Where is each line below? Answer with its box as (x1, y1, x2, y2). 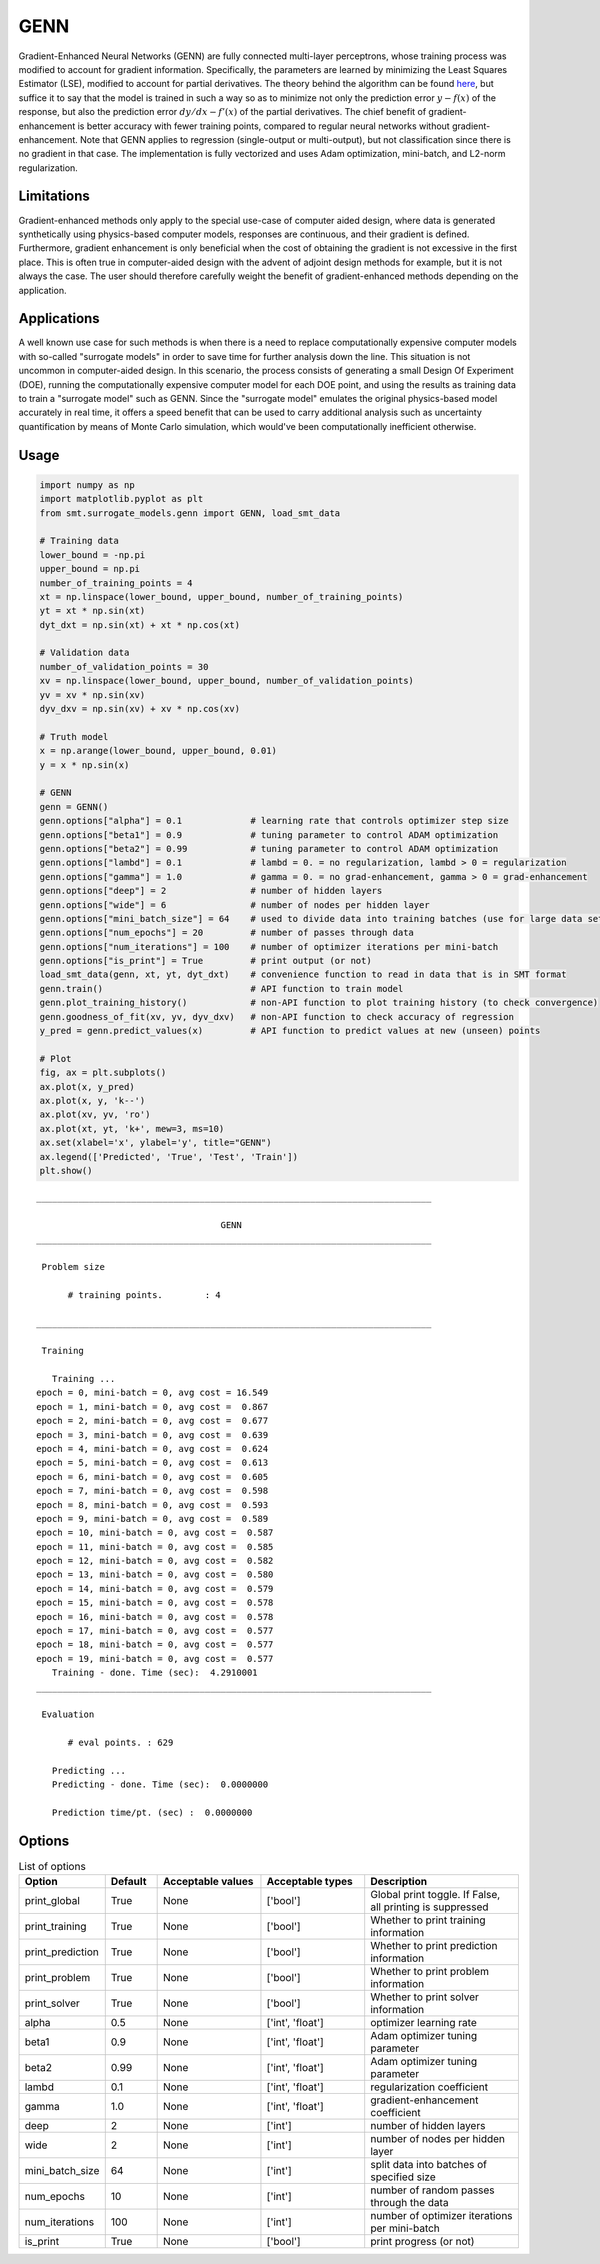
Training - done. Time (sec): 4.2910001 (51, 1667, 259, 1679)
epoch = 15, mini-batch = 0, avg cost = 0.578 (36, 1597, 274, 1609)
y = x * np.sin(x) (39, 759, 130, 770)
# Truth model (39, 731, 109, 742)
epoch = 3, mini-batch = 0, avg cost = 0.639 (36, 1429, 269, 1440)
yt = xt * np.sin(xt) (39, 605, 146, 617)
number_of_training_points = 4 (39, 577, 194, 589)
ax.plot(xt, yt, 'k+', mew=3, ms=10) (39, 1123, 225, 1134)
